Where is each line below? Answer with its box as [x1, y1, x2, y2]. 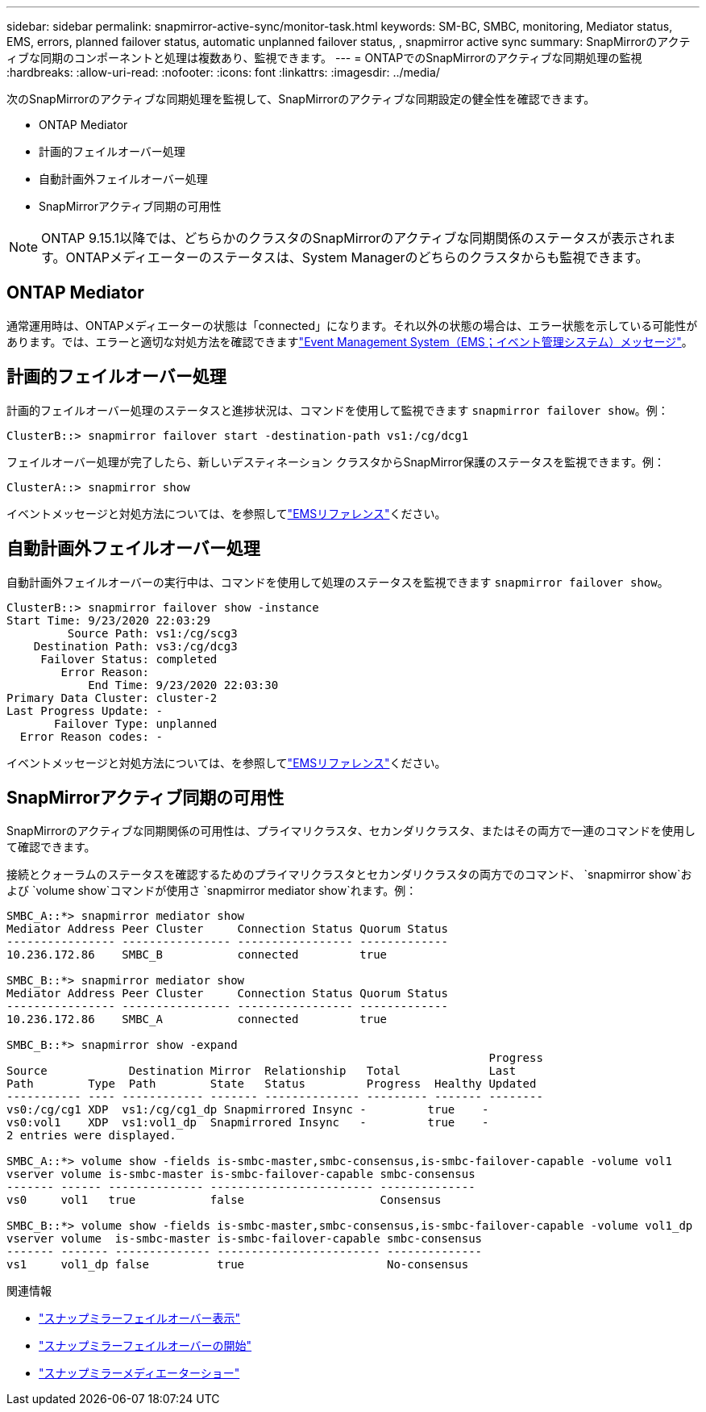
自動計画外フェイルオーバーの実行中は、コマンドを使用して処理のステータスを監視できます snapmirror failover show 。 [6, 574, 669, 589]
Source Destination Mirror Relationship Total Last [6, 1064, 517, 1078]
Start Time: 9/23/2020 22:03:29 [6, 613, 210, 627]
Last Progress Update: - [6, 704, 163, 717]
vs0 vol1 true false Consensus [6, 1193, 442, 1207]
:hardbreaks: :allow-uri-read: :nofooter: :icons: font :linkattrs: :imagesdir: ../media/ [6, 65, 440, 79]
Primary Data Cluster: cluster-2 [6, 691, 218, 704]
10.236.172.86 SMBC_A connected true [6, 1013, 388, 1026]
